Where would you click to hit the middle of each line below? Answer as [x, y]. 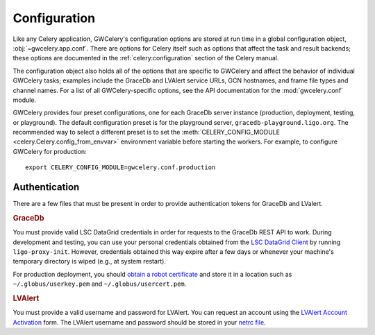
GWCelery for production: [50, 151]
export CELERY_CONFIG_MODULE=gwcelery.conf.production [120, 167]
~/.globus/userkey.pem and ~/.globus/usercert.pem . [100, 284]
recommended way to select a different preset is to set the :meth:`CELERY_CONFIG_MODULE [147, 132]
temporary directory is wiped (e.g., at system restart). [90, 261]
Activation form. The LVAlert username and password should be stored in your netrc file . [140, 322]
